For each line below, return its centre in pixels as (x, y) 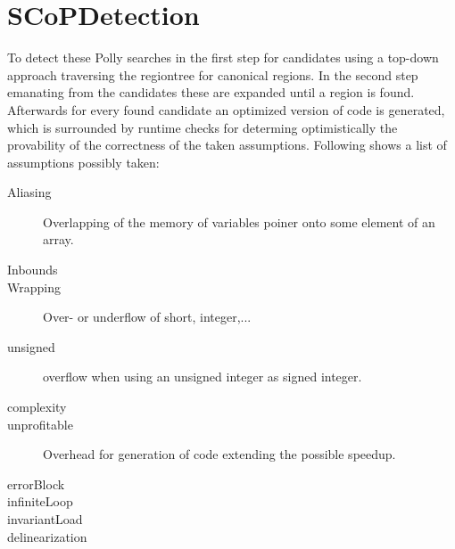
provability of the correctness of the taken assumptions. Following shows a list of (227, 145)
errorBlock (36, 483)
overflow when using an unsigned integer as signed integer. (203, 377)
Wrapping (34, 287)
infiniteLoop (40, 501)
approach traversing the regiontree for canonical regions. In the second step (213, 74)
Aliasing (29, 192)
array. (58, 239)
